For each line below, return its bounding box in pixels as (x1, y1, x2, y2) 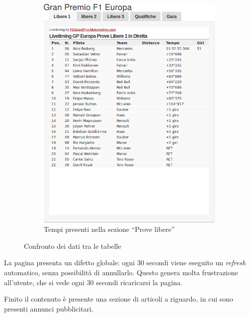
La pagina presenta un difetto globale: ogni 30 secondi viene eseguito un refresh (4, 257, 246, 268)
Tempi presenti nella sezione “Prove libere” (44, 224, 175, 234)
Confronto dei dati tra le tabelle (24, 240, 121, 251)
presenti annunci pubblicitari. (4, 303, 93, 314)
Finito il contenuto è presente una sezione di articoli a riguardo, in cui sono (4, 294, 234, 304)
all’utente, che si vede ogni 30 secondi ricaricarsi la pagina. (4, 277, 182, 287)
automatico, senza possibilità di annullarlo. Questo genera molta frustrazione (4, 267, 238, 277)
